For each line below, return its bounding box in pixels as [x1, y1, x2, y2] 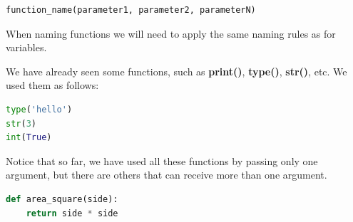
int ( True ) [6, 132, 52, 143]
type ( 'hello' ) [6, 104, 73, 115]
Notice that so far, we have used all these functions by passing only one [6, 153, 318, 168]
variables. [6, 40, 47, 55]
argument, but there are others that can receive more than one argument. [6, 167, 327, 182]
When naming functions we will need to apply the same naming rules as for [6, 26, 336, 41]
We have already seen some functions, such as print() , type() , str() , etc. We [6, 63, 347, 78]
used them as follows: [6, 78, 99, 92]
